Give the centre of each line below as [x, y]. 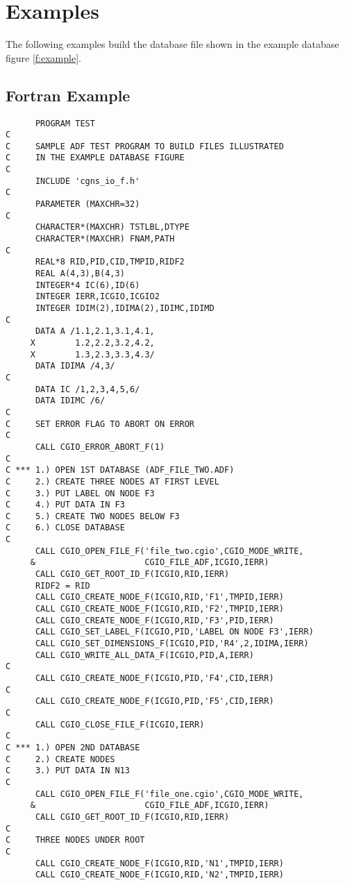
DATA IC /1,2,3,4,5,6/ [87, 389]
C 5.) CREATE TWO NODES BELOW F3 [93, 516]
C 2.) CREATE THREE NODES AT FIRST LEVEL [112, 481]
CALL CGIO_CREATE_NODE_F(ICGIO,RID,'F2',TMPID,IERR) [159, 609]
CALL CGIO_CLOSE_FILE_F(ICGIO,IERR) [120, 724]
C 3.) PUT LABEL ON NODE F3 [80, 493]
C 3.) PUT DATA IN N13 [68, 771]
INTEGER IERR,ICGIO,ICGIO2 [97, 297]
